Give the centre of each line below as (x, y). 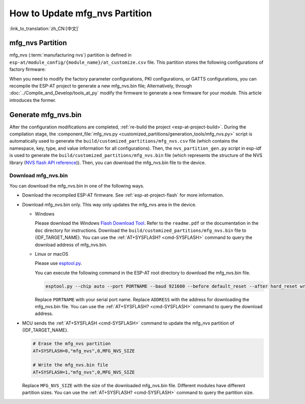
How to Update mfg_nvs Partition (81, 13)
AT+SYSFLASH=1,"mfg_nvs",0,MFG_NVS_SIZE (84, 372)
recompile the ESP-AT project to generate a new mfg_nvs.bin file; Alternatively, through (101, 86)
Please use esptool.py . (58, 263)
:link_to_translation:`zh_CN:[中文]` (44, 29)
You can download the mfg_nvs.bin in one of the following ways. (77, 185)
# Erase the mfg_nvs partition (72, 344)
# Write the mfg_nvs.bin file (70, 365)
